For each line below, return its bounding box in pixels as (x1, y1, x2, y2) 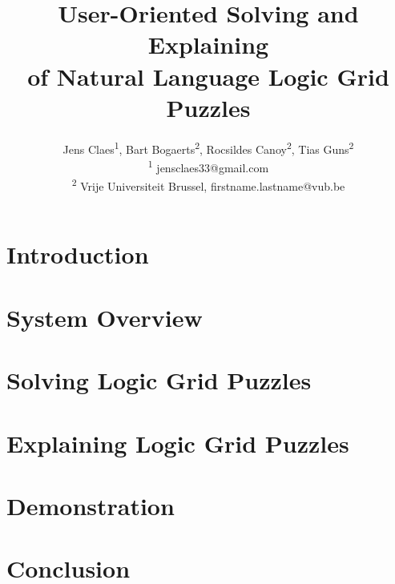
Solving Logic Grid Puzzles (6, 364, 312, 397)
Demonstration (6, 489, 175, 522)
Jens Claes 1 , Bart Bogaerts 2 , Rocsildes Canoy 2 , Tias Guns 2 (62, 138, 354, 157)
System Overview (6, 300, 203, 333)
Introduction (6, 238, 149, 271)
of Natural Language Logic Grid (27, 59, 389, 92)
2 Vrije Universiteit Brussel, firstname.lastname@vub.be (71, 175, 345, 194)
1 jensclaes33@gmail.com (147, 156, 269, 175)
